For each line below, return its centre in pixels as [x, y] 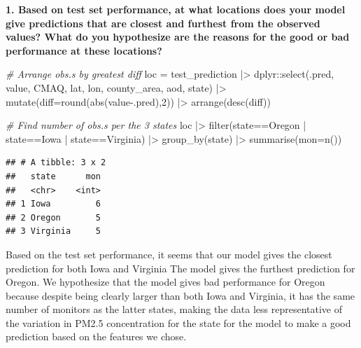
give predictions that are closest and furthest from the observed [163, 23]
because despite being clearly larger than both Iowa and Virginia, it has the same [180, 295]
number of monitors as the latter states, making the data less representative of [174, 309]
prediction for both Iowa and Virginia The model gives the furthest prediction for [180, 268]
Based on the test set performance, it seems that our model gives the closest [169, 254]
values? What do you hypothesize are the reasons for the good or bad [178, 37]
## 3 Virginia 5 [54, 231]
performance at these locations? [84, 50]
